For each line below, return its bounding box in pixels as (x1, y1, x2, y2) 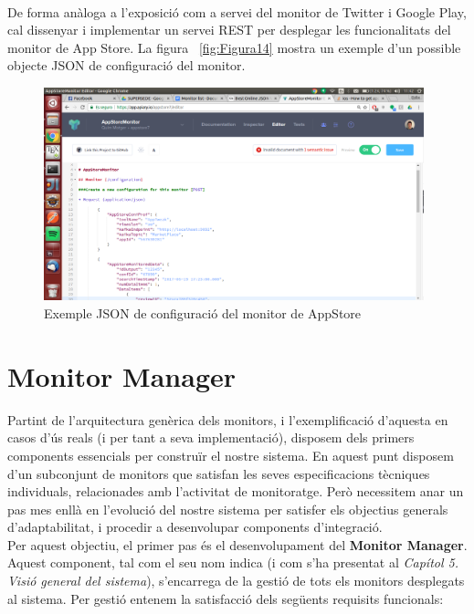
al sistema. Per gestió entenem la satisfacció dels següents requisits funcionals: (7, 588, 444, 608)
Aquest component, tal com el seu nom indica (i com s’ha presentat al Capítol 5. (7, 553, 458, 572)
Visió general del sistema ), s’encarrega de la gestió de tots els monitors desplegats (7, 571, 465, 590)
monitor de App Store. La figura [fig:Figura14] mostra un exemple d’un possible (7, 37, 461, 57)
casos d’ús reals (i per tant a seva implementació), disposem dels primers (7, 428, 415, 447)
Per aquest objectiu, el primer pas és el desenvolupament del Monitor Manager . (7, 535, 468, 554)
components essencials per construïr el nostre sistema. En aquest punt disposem (7, 445, 454, 464)
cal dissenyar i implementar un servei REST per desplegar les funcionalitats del (7, 20, 451, 39)
